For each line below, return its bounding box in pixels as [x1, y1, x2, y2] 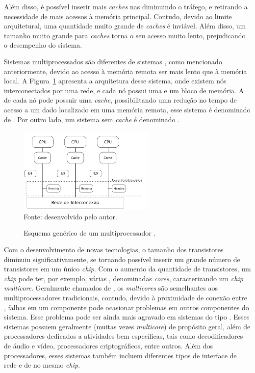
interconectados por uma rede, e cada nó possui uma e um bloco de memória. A [4, 85, 244, 95]
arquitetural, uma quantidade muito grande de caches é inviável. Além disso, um [4, 21, 246, 31]
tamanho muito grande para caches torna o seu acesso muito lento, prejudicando [4, 30, 246, 40]
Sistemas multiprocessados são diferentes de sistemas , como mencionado [4, 56, 222, 66]
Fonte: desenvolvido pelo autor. [24, 211, 117, 221]
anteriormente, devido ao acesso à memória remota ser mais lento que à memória [4, 66, 247, 76]
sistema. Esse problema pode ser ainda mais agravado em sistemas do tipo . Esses [4, 312, 250, 322]
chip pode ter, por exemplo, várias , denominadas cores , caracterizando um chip [4, 273, 243, 283]
